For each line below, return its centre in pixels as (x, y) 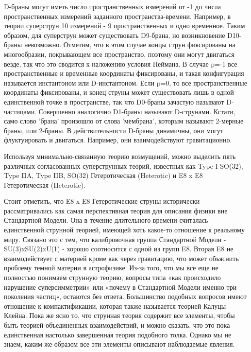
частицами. (20, 111)
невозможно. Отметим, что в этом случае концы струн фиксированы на (130, 44)
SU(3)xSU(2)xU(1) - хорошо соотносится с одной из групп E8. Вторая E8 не (119, 249)
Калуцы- (216, 306)
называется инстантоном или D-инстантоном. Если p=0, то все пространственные (125, 82)
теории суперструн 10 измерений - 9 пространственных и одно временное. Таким (125, 26)
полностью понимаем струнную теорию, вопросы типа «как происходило (112, 277)
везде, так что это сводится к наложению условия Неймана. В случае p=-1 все (121, 63)
